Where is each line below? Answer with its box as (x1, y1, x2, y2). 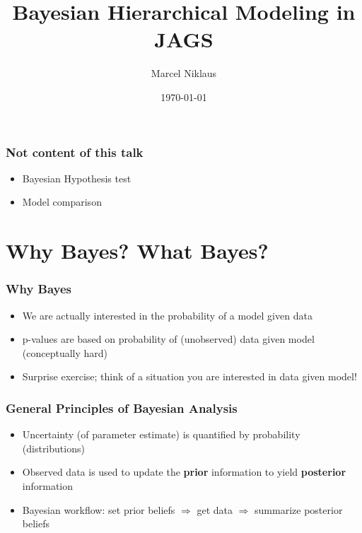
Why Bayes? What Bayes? (6, 236, 269, 265)
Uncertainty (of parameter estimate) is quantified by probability (22, 427, 300, 442)
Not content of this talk (6, 143, 144, 160)
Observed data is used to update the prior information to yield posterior (22, 464, 346, 479)
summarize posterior (255, 502, 343, 517)
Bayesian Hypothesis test (22, 170, 132, 185)
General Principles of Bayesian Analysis (6, 399, 238, 416)
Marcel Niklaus (151, 66, 217, 81)
